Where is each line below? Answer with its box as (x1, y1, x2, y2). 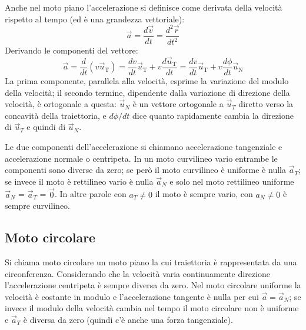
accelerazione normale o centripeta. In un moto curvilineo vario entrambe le (5, 152, 278, 164)
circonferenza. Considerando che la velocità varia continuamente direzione (5, 267, 270, 279)
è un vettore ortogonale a (132, 98, 224, 110)
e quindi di (26, 121, 66, 133)
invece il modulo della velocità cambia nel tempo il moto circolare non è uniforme (5, 302, 299, 314)
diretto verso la (238, 98, 294, 110)
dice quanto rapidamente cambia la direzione (132, 109, 294, 121)
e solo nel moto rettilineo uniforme (169, 175, 294, 187)
